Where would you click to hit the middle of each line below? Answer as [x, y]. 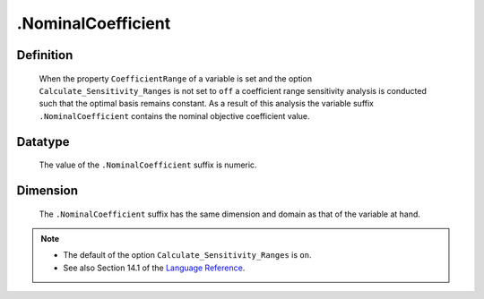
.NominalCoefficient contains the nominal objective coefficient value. [174, 115]
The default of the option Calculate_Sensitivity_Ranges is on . [187, 255]
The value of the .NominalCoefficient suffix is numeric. [148, 165]
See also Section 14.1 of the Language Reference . [154, 268]
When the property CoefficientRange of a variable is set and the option [176, 78]
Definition [45, 55]
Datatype [43, 142]
